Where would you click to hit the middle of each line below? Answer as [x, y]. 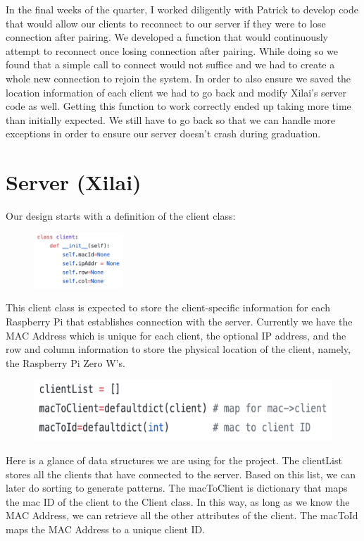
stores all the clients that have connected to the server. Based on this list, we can [181, 474]
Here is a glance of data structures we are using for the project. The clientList [174, 460]
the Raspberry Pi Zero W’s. [65, 362]
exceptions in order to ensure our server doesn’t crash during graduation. [163, 133]
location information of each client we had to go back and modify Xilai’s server [176, 92]
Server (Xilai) [74, 182]
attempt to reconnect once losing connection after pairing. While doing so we [172, 50]
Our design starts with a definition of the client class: [121, 216]
